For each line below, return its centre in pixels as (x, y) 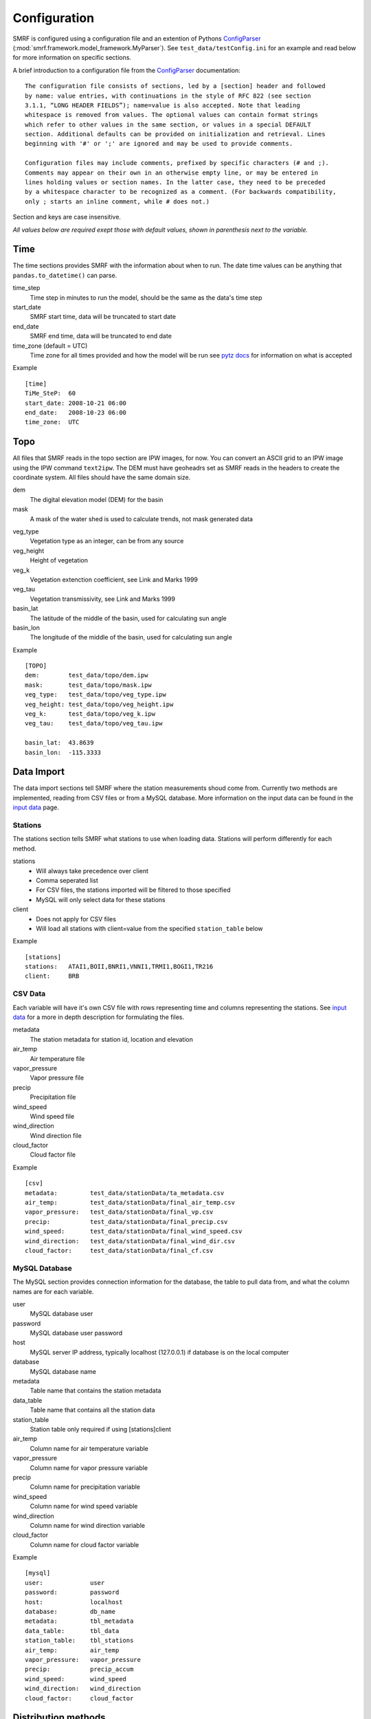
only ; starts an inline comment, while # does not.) (117, 201)
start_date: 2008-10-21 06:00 (76, 403)
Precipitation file (53, 1097)
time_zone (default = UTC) (50, 346)
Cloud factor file (53, 1154)
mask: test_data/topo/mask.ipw (89, 685)
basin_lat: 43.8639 (59, 743)
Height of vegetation (59, 560)
